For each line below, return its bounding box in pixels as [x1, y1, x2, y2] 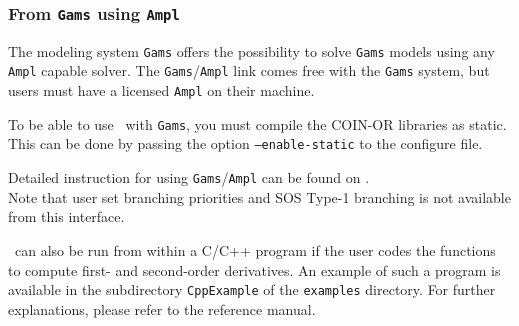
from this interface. [8, 206, 125, 227]
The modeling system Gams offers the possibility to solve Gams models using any [8, 40, 495, 61]
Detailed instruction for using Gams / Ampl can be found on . [8, 167, 370, 188]
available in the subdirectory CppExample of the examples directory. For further [8, 279, 496, 300]
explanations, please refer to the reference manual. [8, 298, 316, 319]
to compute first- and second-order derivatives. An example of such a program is [8, 259, 501, 280]
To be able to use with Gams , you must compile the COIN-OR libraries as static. [8, 113, 507, 134]
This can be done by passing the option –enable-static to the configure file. [8, 133, 483, 154]
